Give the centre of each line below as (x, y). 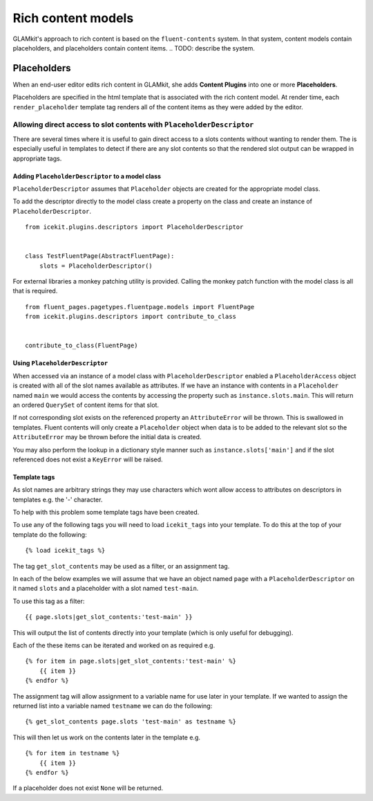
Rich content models (73, 18)
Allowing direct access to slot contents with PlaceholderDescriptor (133, 125)
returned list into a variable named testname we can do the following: (113, 706)
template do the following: (50, 534)
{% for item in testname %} (73, 753)
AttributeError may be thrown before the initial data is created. (107, 437)
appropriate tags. (37, 158)
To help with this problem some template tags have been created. (106, 513)
